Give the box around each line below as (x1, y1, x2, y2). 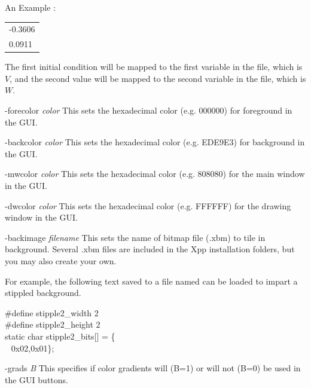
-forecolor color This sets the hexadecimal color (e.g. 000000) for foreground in (5, 104, 292, 117)
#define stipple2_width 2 (5, 306, 99, 319)
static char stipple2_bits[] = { (5, 329, 115, 342)
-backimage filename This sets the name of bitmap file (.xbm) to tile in (5, 231, 266, 243)
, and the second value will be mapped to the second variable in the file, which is (10, 72, 306, 84)
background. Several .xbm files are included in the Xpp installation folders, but (5, 243, 295, 255)
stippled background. (5, 286, 81, 299)
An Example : (5, 1, 56, 13)
